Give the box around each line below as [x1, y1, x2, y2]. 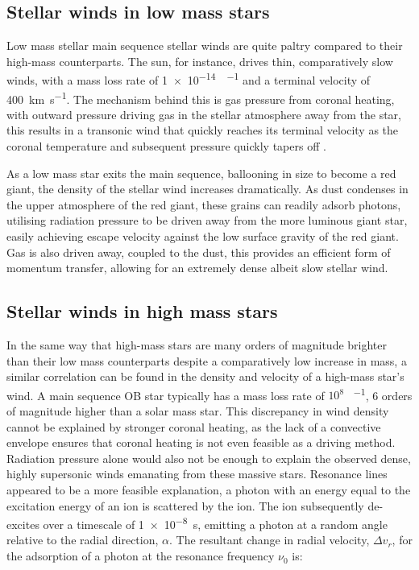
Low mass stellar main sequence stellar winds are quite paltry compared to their [6, 37, 403, 54]
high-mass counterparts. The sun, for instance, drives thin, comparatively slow [6, 52, 393, 69]
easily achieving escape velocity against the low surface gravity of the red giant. [6, 228, 399, 245]
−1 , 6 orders [353, 384, 413, 403]
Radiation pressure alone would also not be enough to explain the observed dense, [6, 449, 411, 466]
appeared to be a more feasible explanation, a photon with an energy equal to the [6, 481, 411, 498]
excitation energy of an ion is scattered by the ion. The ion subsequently [6, 497, 364, 514]
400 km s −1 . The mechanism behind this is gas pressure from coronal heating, [6, 88, 395, 107]
